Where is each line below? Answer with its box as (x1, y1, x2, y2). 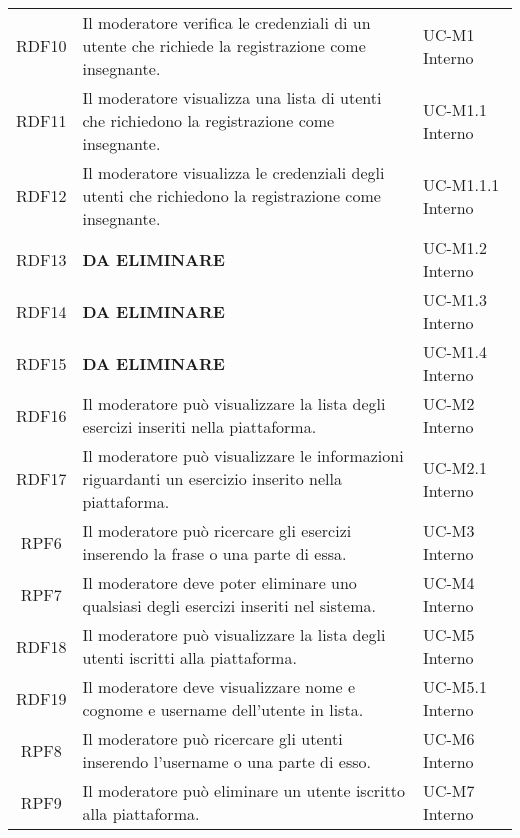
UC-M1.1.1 (422, 172, 500, 196)
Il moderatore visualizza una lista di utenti (82, 86, 382, 109)
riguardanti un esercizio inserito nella (82, 467, 342, 490)
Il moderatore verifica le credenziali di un (82, 11, 371, 34)
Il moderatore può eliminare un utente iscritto (82, 779, 405, 802)
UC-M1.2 (422, 236, 487, 259)
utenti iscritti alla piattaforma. (82, 646, 297, 669)
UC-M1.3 (422, 288, 487, 311)
